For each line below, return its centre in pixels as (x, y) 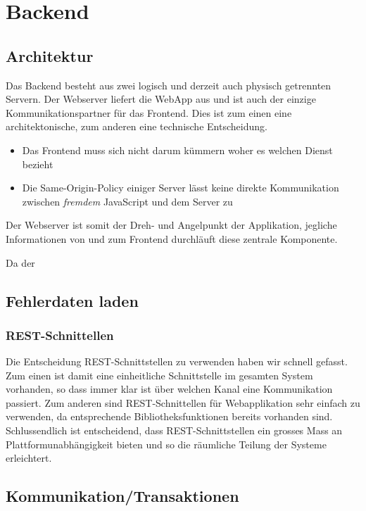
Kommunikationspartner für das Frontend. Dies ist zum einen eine (149, 112)
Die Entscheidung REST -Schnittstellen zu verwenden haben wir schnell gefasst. (177, 361)
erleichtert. (29, 458)
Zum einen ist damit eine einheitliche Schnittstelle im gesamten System (159, 375)
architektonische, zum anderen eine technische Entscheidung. (137, 126)
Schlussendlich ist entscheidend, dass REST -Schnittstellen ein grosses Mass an (174, 430)
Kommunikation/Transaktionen (122, 496)
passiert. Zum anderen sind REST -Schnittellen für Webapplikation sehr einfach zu (183, 402)
